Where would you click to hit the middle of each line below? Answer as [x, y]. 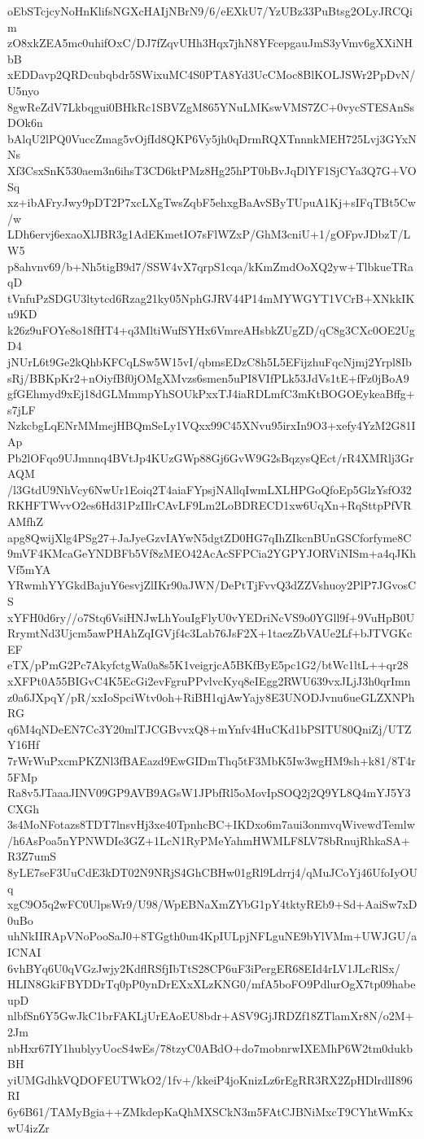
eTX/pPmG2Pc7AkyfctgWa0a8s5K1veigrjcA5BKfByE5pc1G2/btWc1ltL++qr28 [208, 665]
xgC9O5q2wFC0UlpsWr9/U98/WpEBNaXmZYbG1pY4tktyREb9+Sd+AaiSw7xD [212, 904]
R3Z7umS [32, 856]
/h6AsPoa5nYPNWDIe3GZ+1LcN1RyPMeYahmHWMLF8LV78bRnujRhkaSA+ [209, 840]
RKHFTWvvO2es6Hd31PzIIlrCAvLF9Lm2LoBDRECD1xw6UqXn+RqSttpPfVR [210, 505]
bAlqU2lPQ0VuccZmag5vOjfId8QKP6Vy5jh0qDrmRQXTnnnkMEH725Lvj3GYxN [212, 138]
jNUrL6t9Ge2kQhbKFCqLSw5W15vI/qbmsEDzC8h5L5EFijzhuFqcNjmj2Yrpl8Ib [210, 362]
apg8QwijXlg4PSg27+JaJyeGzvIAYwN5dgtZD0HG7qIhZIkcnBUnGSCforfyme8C [210, 537]
